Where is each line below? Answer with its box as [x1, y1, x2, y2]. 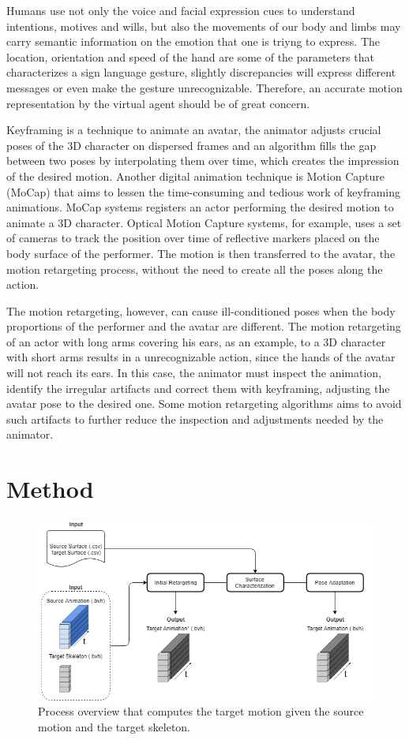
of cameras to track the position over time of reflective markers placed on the [6, 230, 380, 246]
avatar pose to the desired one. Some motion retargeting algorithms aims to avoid [6, 395, 402, 412]
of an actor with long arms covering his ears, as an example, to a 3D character [6, 333, 386, 349]
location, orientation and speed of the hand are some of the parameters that [6, 48, 374, 65]
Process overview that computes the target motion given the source [38, 703, 364, 719]
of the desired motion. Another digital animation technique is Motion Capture [6, 167, 385, 184]
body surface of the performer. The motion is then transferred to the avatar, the [6, 245, 396, 261]
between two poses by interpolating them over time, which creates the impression [6, 152, 400, 169]
